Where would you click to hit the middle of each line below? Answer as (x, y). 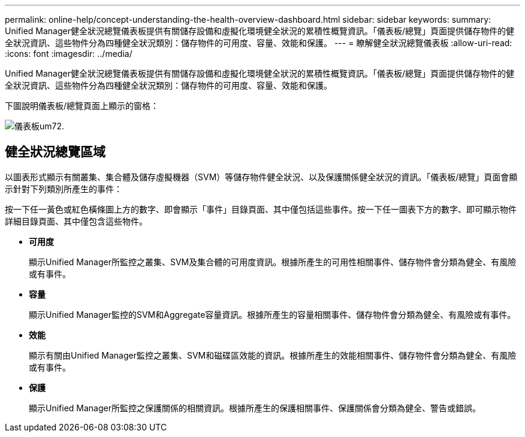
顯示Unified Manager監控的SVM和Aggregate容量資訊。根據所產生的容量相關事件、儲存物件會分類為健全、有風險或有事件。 (272, 314)
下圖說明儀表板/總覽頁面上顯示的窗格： (82, 106)
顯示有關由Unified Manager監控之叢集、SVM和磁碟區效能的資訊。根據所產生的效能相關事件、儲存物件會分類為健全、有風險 (273, 355)
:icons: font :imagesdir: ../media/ (69, 54)
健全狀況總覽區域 (55, 152)
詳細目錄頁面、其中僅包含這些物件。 (76, 221)
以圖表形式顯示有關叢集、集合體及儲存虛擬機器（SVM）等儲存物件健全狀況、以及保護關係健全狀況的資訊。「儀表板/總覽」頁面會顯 (261, 177)
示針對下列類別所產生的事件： (64, 189)
